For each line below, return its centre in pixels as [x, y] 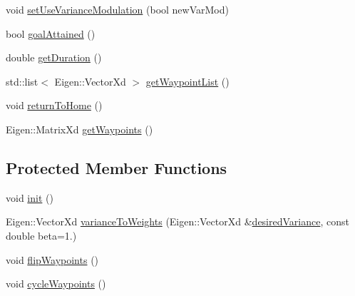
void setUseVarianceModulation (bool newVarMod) [117, 9]
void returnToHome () [54, 105]
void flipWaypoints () [52, 259]
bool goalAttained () [51, 33]
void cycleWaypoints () [56, 284]
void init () [30, 197]
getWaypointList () [187, 81]
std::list [22, 81]
